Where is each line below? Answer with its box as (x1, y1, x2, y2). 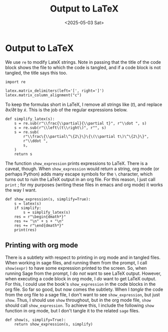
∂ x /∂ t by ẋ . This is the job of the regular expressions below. (5, 106, 128, 113)
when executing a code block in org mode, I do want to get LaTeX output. (5, 275, 156, 281)
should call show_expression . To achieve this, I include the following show (5, 302, 154, 308)
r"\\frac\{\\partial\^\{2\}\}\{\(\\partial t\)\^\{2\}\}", (23, 134, 149, 139)
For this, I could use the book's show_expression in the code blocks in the (5, 281, 156, 287)
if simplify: (14, 205, 42, 211)
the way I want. (5, 187, 37, 193)
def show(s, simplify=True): (5, 317, 66, 322)
